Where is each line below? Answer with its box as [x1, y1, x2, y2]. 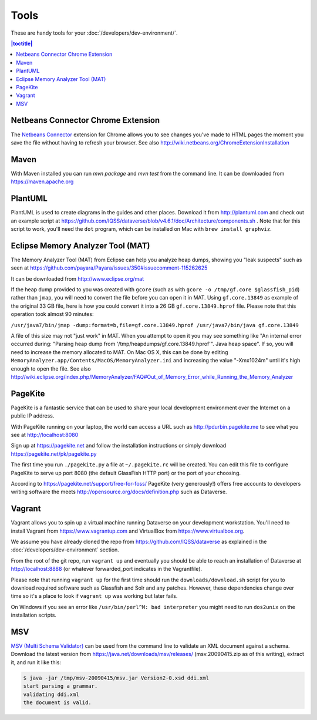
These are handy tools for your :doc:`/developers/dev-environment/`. [11, 29, 178, 36]
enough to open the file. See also [11, 365, 91, 372]
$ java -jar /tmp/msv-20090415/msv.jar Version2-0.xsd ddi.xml [23, 674, 210, 681]
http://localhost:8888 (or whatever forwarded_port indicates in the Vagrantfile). [11, 566, 203, 573]
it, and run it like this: [11, 658, 62, 666]
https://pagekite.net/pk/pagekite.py [11, 450, 97, 457]
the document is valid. [23, 699, 92, 706]
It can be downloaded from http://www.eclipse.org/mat [11, 275, 144, 282]
